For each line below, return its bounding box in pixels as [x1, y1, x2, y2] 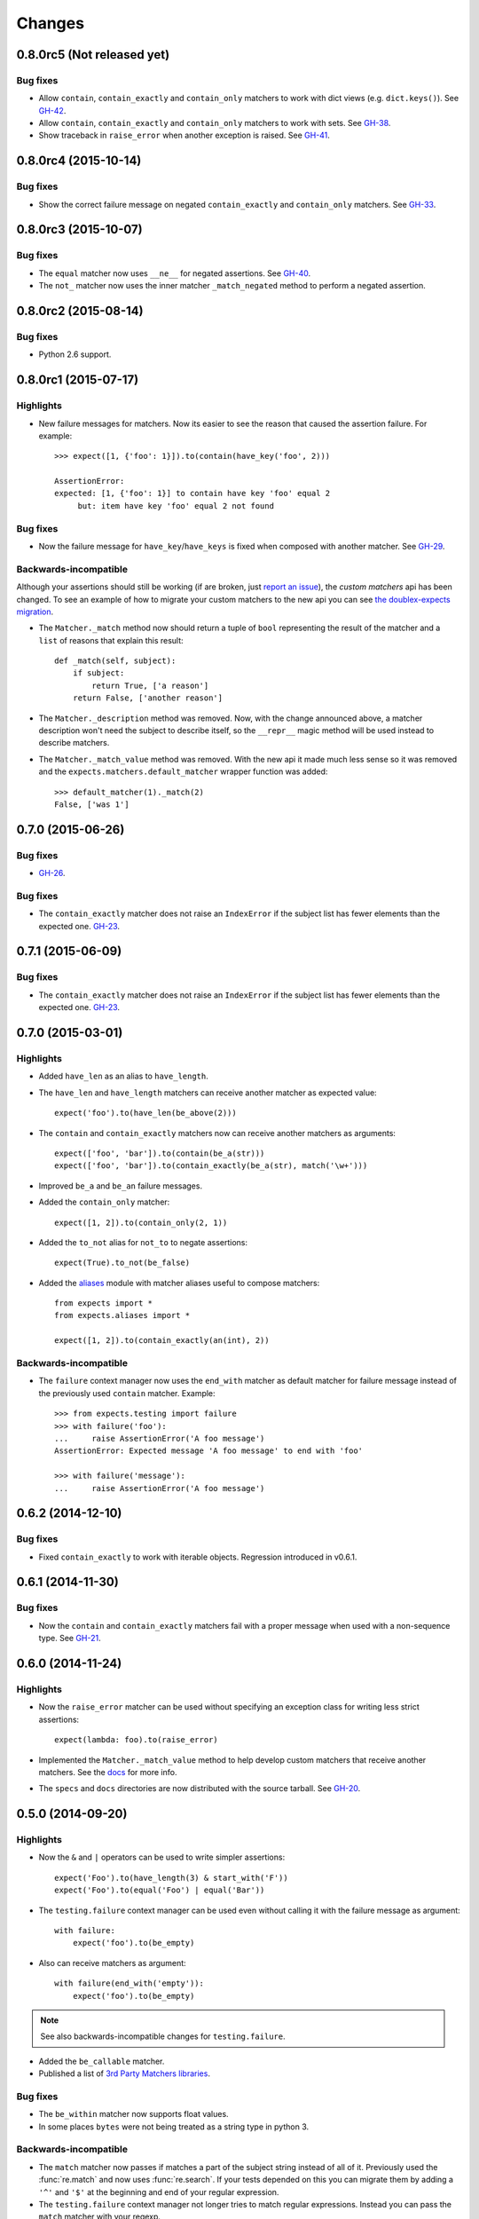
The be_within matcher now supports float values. [38, 2109, 230, 2120]
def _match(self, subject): [54, 656, 177, 666]
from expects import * [54, 1299, 153, 1308]
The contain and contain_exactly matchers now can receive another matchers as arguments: [38, 1127, 397, 1138]
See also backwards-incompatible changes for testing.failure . [40, 2031, 286, 2041]
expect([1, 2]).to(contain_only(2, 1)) [54, 1217, 228, 1228]
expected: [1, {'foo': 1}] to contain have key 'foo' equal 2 [54, 488, 331, 499]
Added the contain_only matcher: [38, 1196, 170, 1207]
